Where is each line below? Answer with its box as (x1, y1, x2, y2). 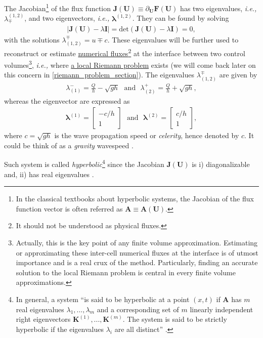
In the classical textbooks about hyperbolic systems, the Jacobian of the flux (16, 193, 254, 204)
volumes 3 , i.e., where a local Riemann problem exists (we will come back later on (4, 58, 256, 70)
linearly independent (190, 304, 253, 314)
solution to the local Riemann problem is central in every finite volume (16, 267, 236, 277)
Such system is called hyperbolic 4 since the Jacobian (4, 157, 164, 170)
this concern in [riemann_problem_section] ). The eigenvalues (4, 69, 195, 80)
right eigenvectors (16, 314, 71, 324)
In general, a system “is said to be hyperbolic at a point (16, 294, 190, 305)
